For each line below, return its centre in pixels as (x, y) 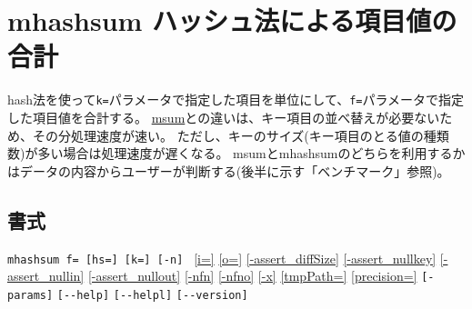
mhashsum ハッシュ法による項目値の (232, 20)
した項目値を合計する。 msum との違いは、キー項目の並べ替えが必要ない (224, 117)
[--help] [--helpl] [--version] (152, 295)
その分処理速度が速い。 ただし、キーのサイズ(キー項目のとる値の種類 (241, 135)
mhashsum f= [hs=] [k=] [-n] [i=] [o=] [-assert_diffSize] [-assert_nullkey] (222, 258)
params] (30, 295)
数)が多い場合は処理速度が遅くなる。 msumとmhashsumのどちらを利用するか (236, 153)
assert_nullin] (46, 276)
